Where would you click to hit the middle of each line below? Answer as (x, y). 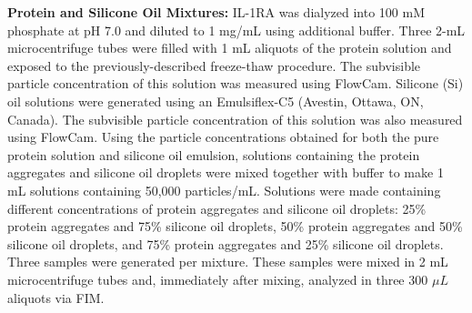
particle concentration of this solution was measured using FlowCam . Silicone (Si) (236, 83)
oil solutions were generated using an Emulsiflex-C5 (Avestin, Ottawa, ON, (216, 101)
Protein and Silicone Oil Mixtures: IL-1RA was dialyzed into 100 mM (216, 12)
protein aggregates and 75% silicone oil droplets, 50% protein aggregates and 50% (235, 226)
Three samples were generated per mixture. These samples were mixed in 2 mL (228, 262)
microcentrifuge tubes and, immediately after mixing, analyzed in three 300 (218, 279)
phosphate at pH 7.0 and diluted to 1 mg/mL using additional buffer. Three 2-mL (236, 30)
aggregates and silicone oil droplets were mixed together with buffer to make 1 (226, 172)
